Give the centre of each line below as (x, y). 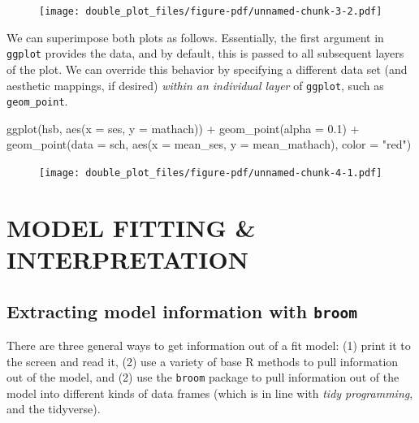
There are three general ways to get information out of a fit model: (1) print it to (209, 345)
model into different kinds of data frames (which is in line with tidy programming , (210, 393)
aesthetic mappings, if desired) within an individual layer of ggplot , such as (195, 85)
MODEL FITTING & (131, 227)
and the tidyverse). (54, 409)
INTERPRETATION (127, 259)
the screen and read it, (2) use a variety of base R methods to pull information (203, 361)
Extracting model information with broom (182, 311)
